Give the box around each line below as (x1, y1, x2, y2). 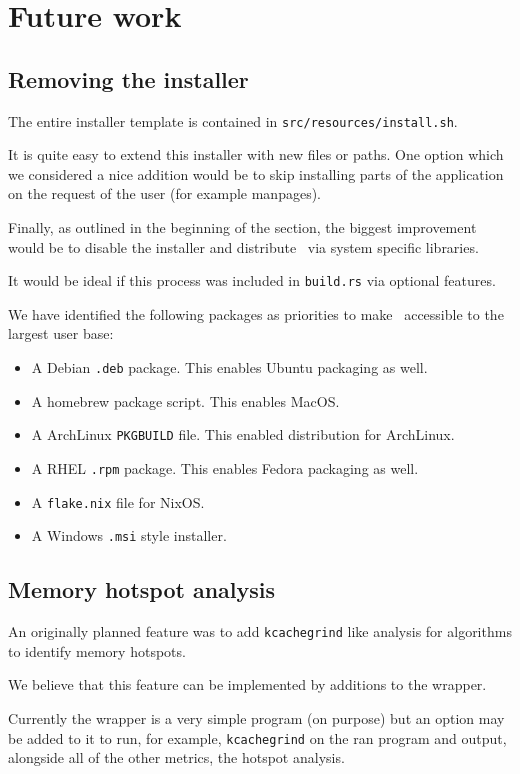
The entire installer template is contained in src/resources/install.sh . (8, 110, 458, 131)
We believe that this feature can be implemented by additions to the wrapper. (8, 674, 487, 695)
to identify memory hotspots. (8, 640, 186, 661)
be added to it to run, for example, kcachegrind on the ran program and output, (8, 727, 507, 748)
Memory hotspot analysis (8, 574, 276, 605)
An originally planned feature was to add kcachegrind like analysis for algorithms (8, 621, 512, 642)
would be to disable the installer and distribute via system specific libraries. (8, 236, 479, 257)
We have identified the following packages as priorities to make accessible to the (8, 303, 504, 324)
